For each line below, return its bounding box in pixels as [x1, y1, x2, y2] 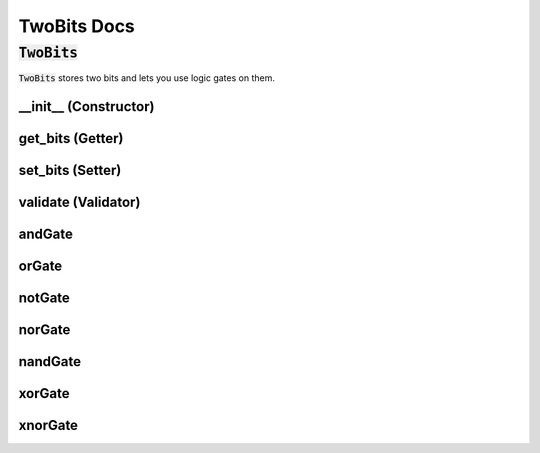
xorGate [18, 385, 70, 402]
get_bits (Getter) [18, 130, 124, 147]
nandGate [18, 353, 82, 370]
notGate [18, 290, 70, 307]
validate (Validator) [18, 194, 141, 211]
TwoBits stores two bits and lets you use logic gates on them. [18, 72, 275, 84]
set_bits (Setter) [18, 162, 122, 179]
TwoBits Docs [18, 15, 135, 37]
